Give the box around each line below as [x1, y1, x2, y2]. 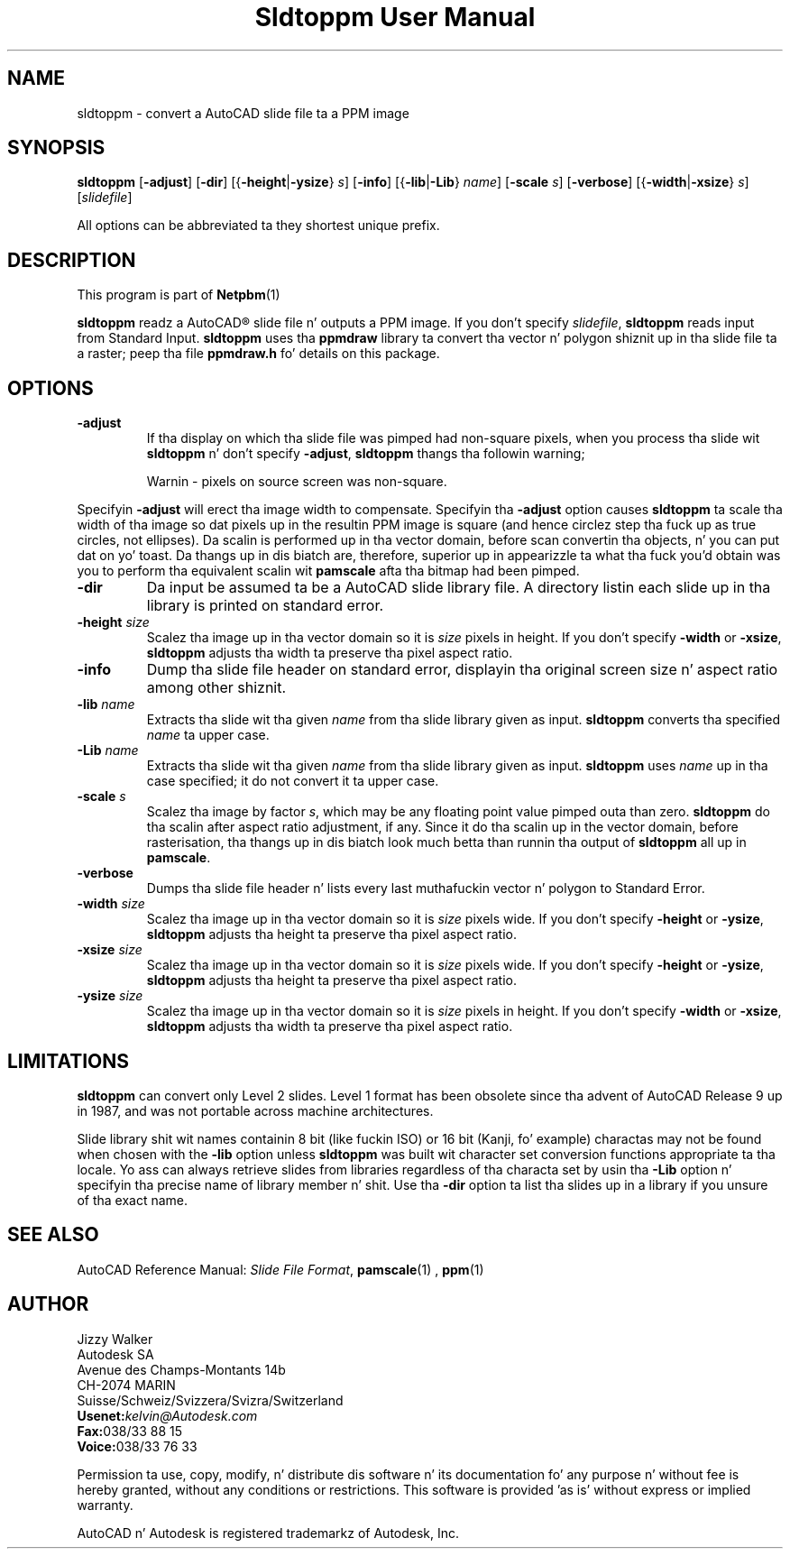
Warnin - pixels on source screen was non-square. [146, 474, 447, 490]
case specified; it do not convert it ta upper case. [146, 773, 439, 789]
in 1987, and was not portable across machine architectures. [77, 1102, 434, 1119]
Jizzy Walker [77, 1330, 153, 1347]
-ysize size [77, 988, 143, 1004]
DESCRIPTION [7, 248, 136, 272]
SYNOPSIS [7, 136, 106, 160]
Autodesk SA [77, 1346, 154, 1362]
